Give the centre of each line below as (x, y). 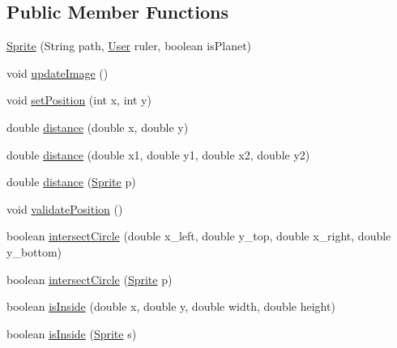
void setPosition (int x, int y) (79, 100)
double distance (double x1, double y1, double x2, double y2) (158, 154)
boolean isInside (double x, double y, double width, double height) (171, 306)
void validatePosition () (65, 208)
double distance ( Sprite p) (71, 182)
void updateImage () (58, 72)
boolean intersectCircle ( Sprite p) (90, 279)
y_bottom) (34, 251)
